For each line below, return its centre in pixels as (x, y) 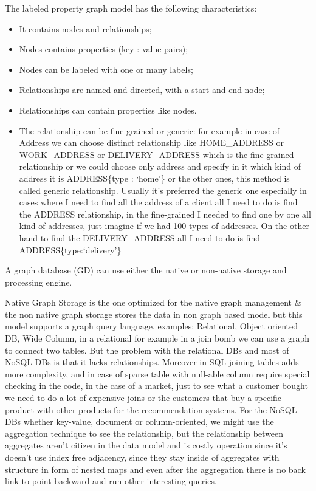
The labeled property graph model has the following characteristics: (131, 8)
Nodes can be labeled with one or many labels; (106, 69)
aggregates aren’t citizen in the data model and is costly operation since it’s (146, 445)
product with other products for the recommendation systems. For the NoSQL (151, 409)
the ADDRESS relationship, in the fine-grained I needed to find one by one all (165, 214)
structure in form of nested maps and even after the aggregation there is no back (155, 469)
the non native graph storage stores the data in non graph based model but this (154, 314)
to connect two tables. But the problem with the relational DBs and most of (147, 350)
